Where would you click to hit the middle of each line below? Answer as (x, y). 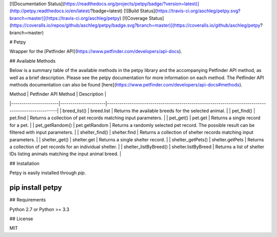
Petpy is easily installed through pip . (48, 173)
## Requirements (28, 200)
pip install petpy (36, 188)
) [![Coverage (134, 18)
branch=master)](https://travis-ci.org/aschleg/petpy (65, 18)
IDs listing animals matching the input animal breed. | (65, 154)
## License (21, 218)
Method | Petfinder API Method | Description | (58, 94)
